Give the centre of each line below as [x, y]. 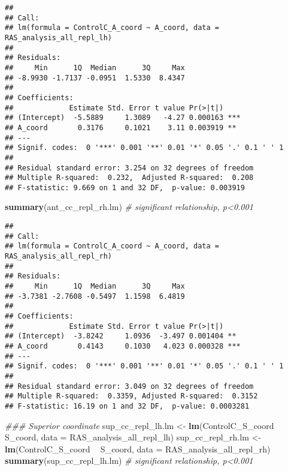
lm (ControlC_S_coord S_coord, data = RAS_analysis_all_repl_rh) [138, 448]
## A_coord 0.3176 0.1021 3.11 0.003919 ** [121, 127]
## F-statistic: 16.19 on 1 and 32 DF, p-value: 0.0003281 [127, 406]
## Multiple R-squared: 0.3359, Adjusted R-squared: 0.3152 [131, 396]
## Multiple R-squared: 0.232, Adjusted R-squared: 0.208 [129, 178]
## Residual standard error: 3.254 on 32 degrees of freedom [129, 168]
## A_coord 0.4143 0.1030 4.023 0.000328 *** [123, 346]
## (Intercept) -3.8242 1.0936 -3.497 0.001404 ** [121, 336]
